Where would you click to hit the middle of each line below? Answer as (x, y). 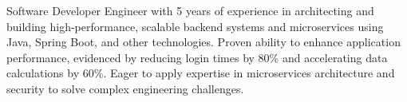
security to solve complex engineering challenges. (125, 88)
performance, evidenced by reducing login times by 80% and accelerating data (197, 57)
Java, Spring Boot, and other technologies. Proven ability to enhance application (203, 42)
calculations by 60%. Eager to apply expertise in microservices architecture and (201, 73)
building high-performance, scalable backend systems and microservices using (195, 26)
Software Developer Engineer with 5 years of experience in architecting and (190, 10)
